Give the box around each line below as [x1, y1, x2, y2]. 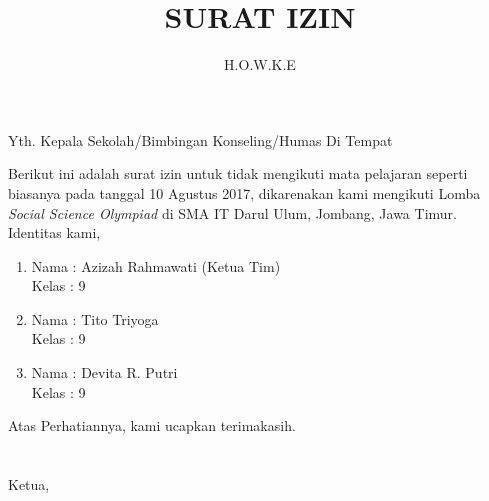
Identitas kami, [8, 222, 101, 243]
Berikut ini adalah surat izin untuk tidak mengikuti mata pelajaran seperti [8, 163, 468, 184]
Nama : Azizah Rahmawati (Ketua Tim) [31, 255, 281, 276]
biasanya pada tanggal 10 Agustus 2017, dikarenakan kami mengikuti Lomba [8, 182, 481, 203]
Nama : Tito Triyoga [31, 308, 159, 329]
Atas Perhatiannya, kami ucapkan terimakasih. [8, 415, 296, 436]
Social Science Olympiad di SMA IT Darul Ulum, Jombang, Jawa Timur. [8, 202, 457, 223]
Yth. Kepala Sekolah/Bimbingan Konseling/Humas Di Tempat [8, 129, 393, 150]
